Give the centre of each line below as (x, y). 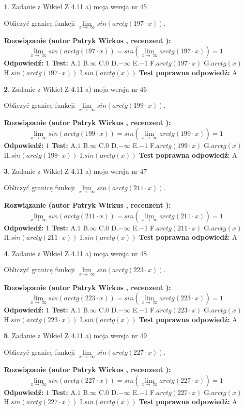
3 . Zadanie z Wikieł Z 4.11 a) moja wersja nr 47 (76, 171)
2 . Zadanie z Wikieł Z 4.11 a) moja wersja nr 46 (76, 89)
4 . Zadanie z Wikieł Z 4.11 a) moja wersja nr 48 (76, 253)
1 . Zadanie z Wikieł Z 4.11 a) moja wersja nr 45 (76, 6)
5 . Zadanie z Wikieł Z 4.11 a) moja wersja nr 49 (76, 336)
